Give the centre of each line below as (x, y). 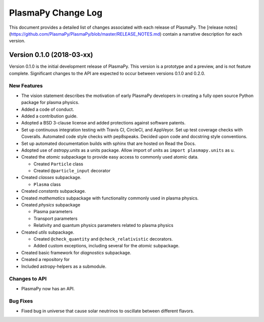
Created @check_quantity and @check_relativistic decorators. (103, 239)
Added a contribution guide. (49, 116)
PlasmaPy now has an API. (48, 288)
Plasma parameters (53, 212)
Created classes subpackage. (51, 178)
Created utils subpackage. (48, 232)
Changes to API (28, 279)
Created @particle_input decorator (72, 171)
